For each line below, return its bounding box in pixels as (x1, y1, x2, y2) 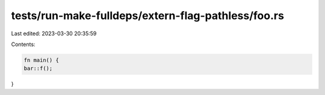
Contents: (11, 41, 36, 48)
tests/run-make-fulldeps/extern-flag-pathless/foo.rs (11, 9, 284, 22)
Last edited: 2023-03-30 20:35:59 (11, 30, 97, 37)
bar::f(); (23, 65, 53, 72)
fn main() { (23, 57, 60, 63)
